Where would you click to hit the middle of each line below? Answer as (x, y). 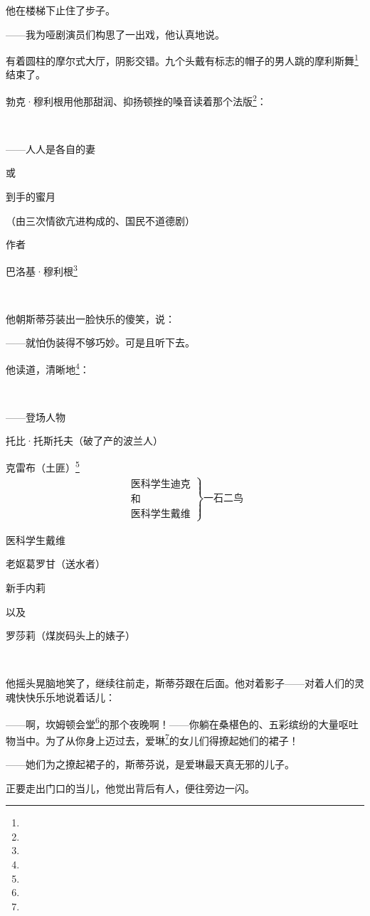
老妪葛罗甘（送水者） (55, 564)
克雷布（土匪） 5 (43, 466)
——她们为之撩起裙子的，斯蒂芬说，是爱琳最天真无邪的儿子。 (150, 764)
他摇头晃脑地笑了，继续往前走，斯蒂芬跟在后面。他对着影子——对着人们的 (180, 683)
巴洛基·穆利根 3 (42, 270)
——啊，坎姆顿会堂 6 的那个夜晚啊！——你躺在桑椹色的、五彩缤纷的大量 (172, 723)
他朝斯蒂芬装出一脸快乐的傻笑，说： (90, 318)
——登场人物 (36, 416)
